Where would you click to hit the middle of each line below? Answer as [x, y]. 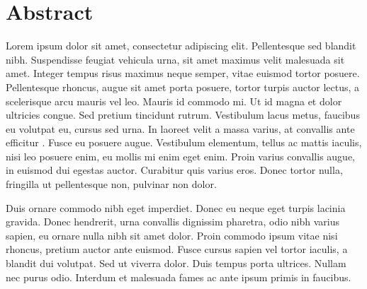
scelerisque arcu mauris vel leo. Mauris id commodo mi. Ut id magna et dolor [174, 101]
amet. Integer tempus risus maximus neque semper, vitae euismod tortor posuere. [183, 73]
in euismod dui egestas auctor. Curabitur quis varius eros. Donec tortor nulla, [174, 170]
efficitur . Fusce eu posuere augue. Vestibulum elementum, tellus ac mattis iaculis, [184, 142]
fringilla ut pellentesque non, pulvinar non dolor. [111, 184]
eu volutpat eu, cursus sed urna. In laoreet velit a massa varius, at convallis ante [180, 128]
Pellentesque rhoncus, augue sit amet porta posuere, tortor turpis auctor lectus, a [183, 87]
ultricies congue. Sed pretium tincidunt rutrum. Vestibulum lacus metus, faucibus [183, 115]
